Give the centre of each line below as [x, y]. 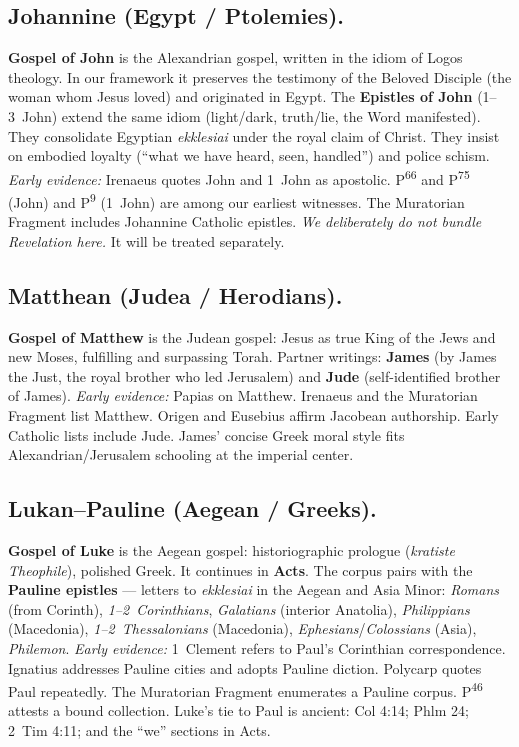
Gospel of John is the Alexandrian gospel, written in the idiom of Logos [235, 57]
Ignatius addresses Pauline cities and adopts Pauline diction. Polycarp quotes [245, 667]
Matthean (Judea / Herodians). [175, 294]
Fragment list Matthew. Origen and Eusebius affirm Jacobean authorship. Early [253, 415]
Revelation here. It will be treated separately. [146, 240]
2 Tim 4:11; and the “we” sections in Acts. [139, 730]
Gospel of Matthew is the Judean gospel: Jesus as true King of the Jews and [252, 336]
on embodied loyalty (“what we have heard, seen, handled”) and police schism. [249, 155]
